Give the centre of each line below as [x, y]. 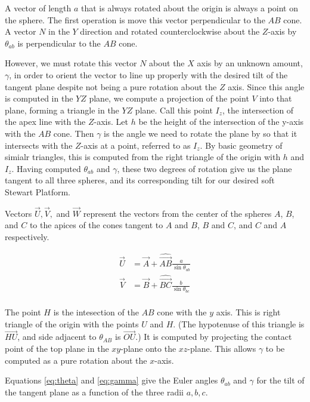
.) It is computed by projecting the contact [214, 337]
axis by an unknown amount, [250, 63]
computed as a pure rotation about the [76, 360]
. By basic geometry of [241, 145]
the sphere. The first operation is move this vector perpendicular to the [135, 19]
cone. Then [74, 133]
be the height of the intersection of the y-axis [221, 122]
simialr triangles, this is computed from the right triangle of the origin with [143, 157]
